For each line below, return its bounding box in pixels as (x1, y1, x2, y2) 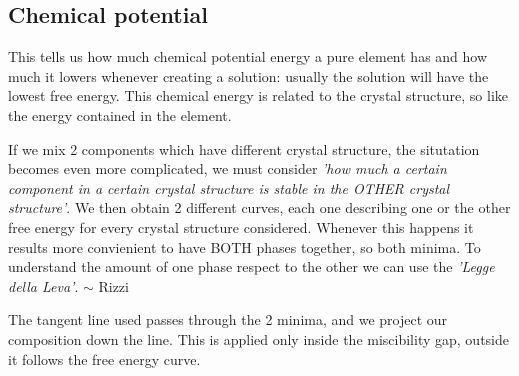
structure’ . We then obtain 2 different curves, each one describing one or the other (8, 197, 511, 218)
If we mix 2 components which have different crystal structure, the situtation (8, 138, 480, 159)
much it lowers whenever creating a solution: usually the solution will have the (8, 65, 489, 86)
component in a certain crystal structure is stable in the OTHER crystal (8, 177, 450, 198)
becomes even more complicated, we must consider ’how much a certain (8, 158, 447, 179)
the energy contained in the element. (8, 104, 232, 125)
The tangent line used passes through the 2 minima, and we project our (8, 309, 448, 330)
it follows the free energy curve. (8, 348, 201, 369)
